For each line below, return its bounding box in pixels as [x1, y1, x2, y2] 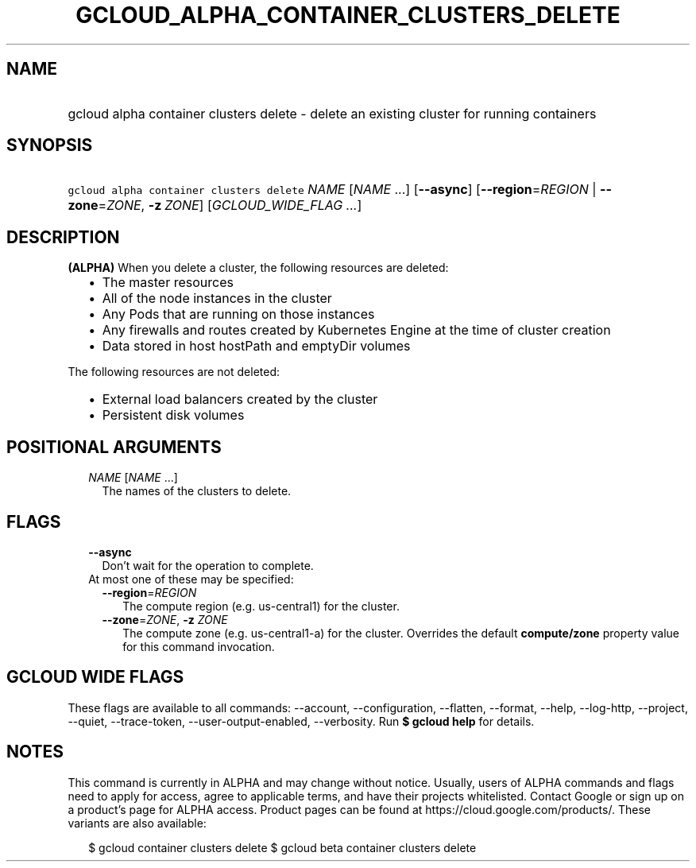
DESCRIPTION [6, 227, 120, 247]
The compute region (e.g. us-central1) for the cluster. [122, 599, 400, 613]
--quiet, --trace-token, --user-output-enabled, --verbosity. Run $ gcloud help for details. [68, 714, 535, 728]
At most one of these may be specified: [88, 572, 294, 586]
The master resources [102, 274, 234, 291]
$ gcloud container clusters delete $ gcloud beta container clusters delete [88, 840, 477, 854]
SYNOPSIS [6, 135, 93, 156]
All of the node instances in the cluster [102, 290, 332, 307]
